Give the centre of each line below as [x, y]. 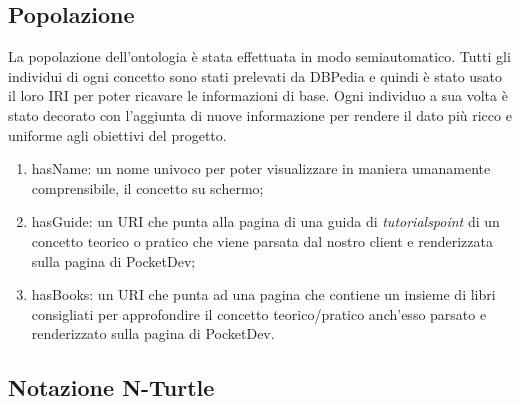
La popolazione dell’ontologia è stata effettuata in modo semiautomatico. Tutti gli [259, 56]
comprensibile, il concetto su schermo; [147, 187]
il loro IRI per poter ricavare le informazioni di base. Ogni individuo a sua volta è [258, 95]
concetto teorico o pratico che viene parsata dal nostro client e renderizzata [262, 240]
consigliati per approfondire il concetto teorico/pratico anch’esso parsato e [259, 313]
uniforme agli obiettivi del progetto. [117, 134]
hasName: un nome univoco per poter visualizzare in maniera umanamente [261, 168]
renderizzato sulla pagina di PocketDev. [153, 333]
